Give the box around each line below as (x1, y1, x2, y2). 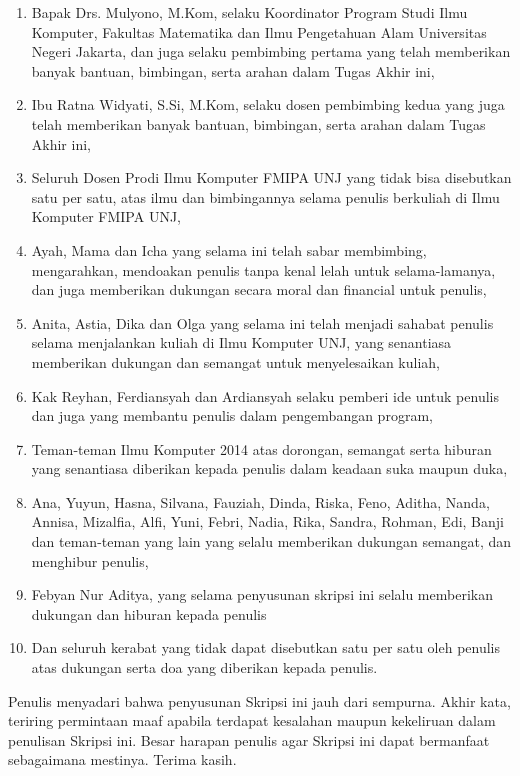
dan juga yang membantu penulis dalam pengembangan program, (31, 405, 433, 426)
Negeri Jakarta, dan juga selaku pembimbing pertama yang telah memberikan (31, 41, 511, 62)
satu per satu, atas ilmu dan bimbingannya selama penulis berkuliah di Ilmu (31, 186, 500, 207)
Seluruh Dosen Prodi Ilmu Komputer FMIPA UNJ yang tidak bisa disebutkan (31, 167, 512, 188)
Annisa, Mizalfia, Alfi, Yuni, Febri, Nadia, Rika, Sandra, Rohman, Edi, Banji (31, 511, 504, 532)
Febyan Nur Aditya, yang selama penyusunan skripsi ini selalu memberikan (31, 584, 493, 605)
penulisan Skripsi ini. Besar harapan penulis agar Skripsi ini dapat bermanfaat (8, 729, 490, 750)
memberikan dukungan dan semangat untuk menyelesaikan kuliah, (31, 351, 440, 372)
